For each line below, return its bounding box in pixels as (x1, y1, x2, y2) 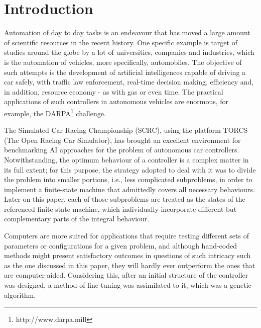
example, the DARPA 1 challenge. (4, 106, 106, 118)
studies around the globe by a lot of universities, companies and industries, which (4, 47, 254, 57)
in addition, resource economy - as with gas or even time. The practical (4, 86, 223, 97)
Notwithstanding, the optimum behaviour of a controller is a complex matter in (4, 154, 249, 165)
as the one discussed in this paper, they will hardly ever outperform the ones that (4, 260, 255, 270)
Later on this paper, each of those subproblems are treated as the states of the (4, 194, 245, 204)
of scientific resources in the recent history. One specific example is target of (4, 37, 237, 47)
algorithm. (4, 289, 36, 300)
